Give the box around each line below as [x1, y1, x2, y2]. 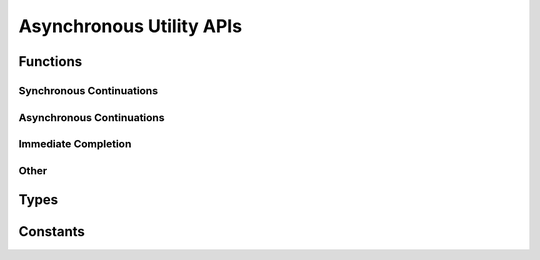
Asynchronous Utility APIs [18, 15, 243, 37]
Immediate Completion [18, 137, 132, 151]
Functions [18, 53, 83, 70]
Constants [18, 223, 85, 240]
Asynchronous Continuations [18, 110, 165, 124]
